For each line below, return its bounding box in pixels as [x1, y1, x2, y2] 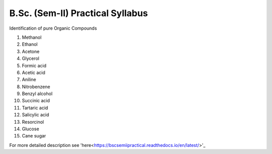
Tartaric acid [22, 105, 48, 111]
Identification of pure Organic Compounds [9, 25, 97, 31]
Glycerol [22, 55, 40, 61]
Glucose [22, 126, 40, 132]
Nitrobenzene [22, 84, 50, 90]
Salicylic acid [22, 112, 49, 118]
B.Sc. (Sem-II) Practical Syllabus [9, 8, 148, 19]
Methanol [22, 34, 42, 40]
